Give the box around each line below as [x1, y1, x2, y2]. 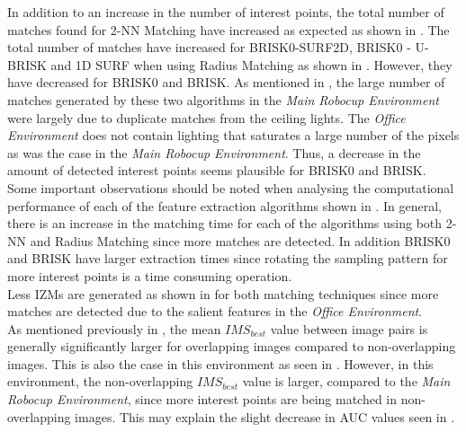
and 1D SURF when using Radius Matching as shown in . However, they [50, 55, 453, 74]
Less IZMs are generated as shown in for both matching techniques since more [7, 284, 439, 303]
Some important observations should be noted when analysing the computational [7, 178, 454, 197]
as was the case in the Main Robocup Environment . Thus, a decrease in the [7, 143, 421, 162]
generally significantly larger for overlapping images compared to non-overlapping [7, 337, 456, 356]
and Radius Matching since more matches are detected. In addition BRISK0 [30, 231, 451, 250]
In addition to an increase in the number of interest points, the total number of [7, 3, 444, 21]
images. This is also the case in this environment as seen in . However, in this [7, 354, 434, 373]
